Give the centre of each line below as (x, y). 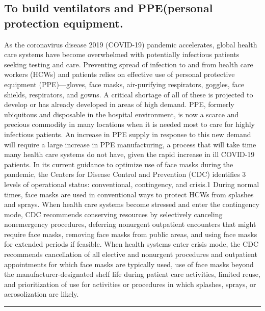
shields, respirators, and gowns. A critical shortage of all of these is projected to (129, 94)
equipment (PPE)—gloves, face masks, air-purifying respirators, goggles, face (124, 84)
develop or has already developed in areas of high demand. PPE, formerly (119, 104)
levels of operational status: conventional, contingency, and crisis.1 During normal (132, 184)
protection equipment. (64, 23)
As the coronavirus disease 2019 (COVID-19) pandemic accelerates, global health (131, 44)
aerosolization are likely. (42, 294)
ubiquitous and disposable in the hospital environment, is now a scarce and (122, 114)
